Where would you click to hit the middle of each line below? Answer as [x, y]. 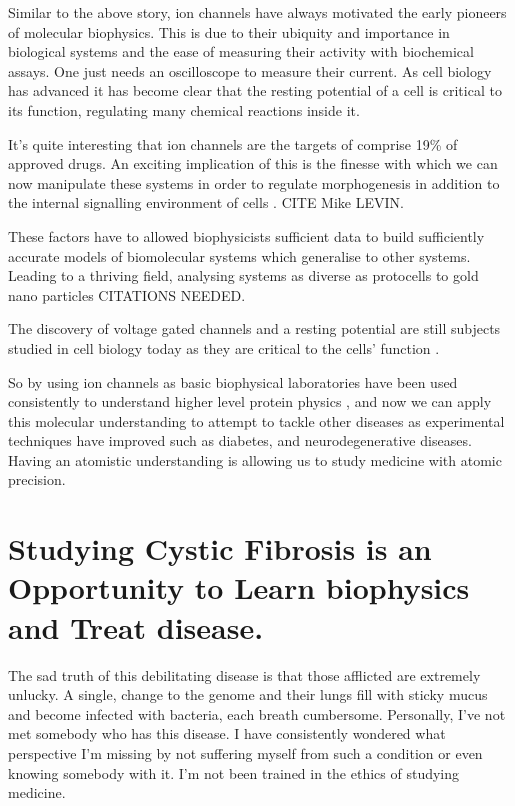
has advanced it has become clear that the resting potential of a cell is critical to [255, 90]
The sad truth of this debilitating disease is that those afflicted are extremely [244, 674]
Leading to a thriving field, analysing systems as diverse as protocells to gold [243, 275]
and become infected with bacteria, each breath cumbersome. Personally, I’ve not [257, 713]
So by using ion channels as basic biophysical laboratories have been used [233, 381]
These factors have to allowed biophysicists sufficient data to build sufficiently [246, 235]
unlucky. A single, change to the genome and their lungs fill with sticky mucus [248, 694]
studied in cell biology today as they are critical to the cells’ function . [224, 347]
